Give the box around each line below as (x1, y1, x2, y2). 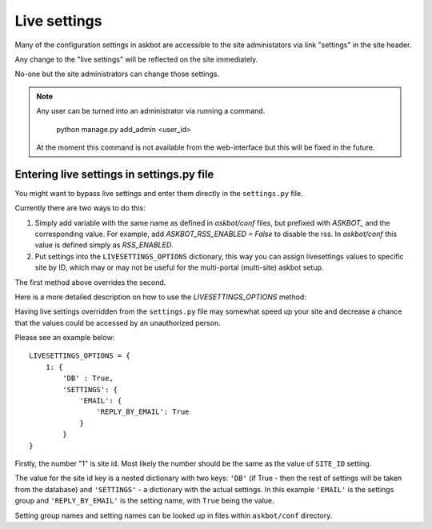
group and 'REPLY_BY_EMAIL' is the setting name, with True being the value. (14, 496, 275, 506)
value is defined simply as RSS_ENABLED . (34, 240, 174, 250)
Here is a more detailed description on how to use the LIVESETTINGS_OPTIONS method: (14, 292, 307, 302)
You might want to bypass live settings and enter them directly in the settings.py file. (14, 188, 303, 198)
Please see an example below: (14, 333, 115, 343)
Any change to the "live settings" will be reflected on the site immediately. (14, 54, 258, 64)
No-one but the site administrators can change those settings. (14, 69, 220, 79)
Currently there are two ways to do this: (14, 203, 146, 213)
